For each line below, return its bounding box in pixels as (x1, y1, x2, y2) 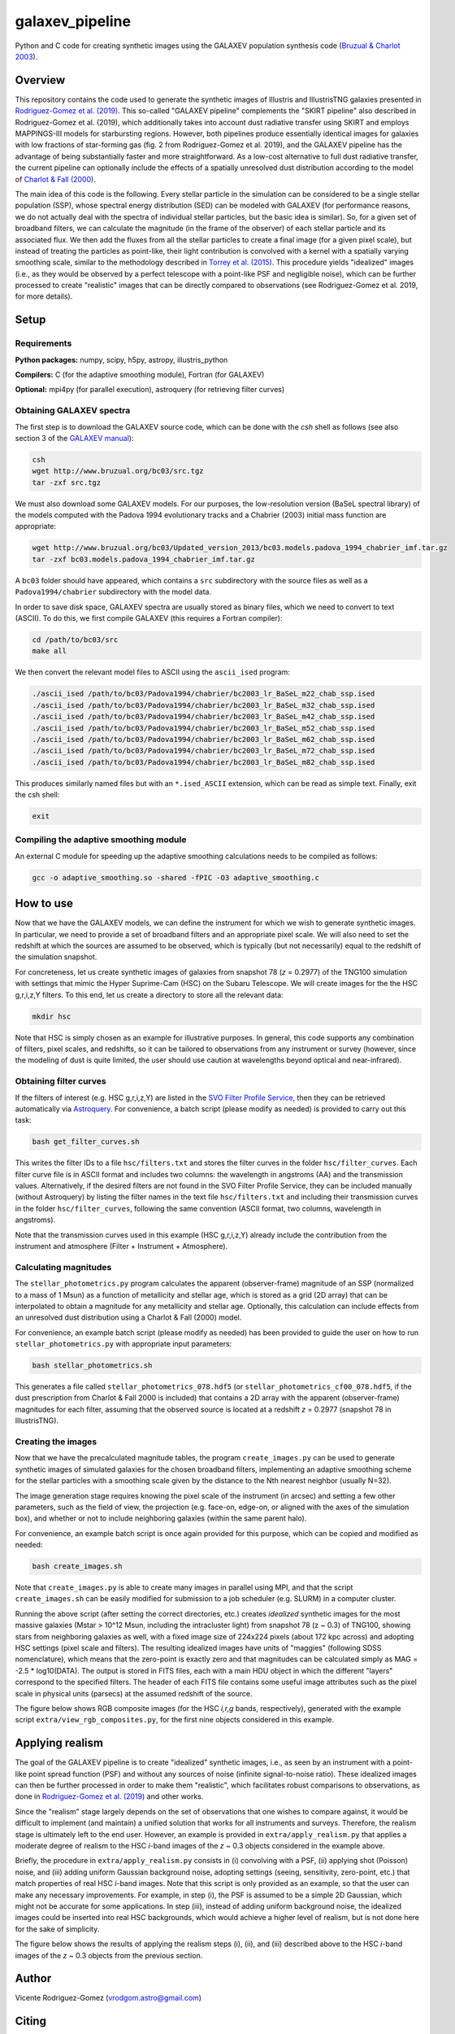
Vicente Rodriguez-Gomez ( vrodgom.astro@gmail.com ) (15, 1993, 202, 2003)
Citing (15, 2014, 46, 2028)
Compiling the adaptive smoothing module (15, 834, 187, 845)
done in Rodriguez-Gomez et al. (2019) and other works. (15, 1792, 204, 1801)
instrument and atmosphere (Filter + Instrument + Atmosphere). (15, 1242, 228, 1251)
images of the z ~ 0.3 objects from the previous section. (15, 1950, 203, 1960)
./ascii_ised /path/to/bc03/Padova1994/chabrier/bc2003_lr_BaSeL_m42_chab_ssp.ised (32, 712, 375, 722)
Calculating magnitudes (15, 1261, 112, 1272)
